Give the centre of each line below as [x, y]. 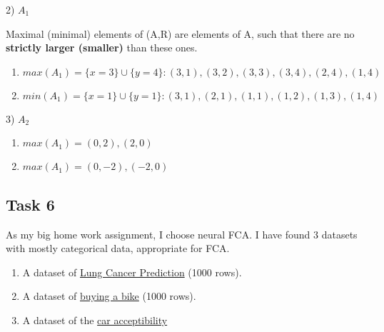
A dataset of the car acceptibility [95, 320]
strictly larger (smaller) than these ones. [102, 47]
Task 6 [30, 204]
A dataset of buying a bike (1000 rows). [109, 296]
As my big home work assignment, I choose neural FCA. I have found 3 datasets [182, 234]
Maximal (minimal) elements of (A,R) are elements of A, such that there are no [180, 33]
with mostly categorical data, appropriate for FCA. [118, 248]
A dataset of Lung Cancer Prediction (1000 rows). [132, 272]
